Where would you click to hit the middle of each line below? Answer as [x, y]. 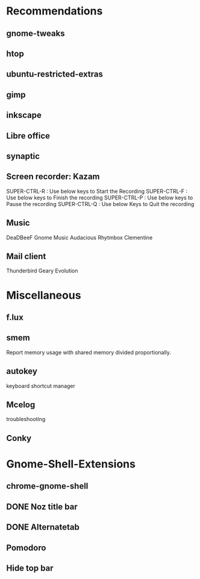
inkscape [24, 115]
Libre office [28, 136]
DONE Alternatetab [43, 527]
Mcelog [21, 405]
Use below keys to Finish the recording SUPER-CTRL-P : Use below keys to [100, 198]
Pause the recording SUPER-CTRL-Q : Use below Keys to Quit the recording [100, 204]
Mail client [26, 256]
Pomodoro [26, 547]
